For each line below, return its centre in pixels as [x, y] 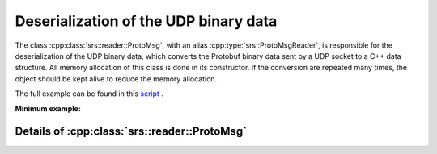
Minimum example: [48, 108]
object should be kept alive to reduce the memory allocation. [116, 79]
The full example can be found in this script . [89, 94]
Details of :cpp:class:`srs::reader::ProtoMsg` [131, 132]
